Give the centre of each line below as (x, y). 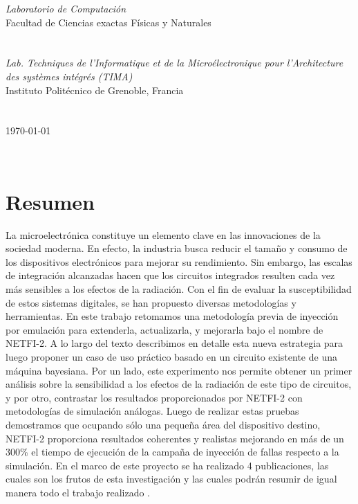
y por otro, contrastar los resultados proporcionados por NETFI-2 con (154, 397)
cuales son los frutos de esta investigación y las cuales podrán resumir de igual (171, 479)
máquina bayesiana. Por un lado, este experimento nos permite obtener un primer (179, 370)
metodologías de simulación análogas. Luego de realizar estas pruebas (152, 411)
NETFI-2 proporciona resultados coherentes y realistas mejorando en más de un (175, 438)
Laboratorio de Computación (66, 8)
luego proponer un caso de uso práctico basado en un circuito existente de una (171, 357)
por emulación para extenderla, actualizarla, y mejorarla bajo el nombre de (164, 329)
